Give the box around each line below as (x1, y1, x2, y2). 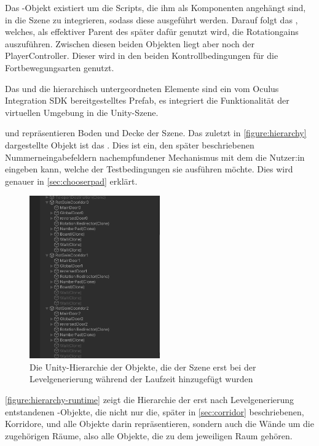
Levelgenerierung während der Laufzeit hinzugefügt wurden (30, 372, 253, 385)
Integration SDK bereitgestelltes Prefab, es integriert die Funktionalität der (5, 94, 289, 107)
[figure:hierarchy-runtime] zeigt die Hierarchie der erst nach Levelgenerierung (5, 393, 294, 406)
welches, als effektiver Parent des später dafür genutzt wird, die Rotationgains (5, 25, 299, 38)
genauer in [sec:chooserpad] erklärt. (5, 174, 138, 187)
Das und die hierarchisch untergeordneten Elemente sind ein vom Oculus (5, 82, 279, 94)
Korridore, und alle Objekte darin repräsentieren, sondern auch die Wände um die (5, 417, 314, 430)
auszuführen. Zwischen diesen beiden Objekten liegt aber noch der (5, 37, 254, 50)
